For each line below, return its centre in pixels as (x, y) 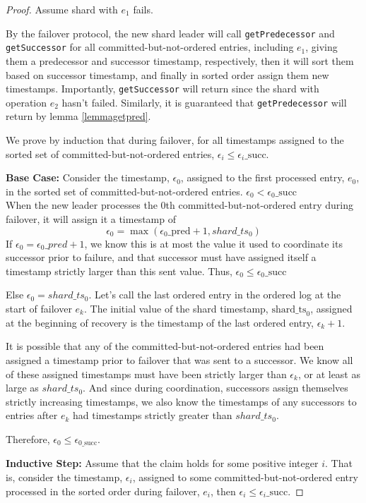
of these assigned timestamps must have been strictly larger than (146, 374)
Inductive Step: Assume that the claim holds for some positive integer (162, 463)
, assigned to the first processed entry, (262, 177)
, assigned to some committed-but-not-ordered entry (245, 477)
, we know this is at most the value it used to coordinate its (213, 243)
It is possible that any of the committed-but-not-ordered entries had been (165, 346)
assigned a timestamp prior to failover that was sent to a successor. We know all (179, 359)
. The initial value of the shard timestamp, (176, 308)
